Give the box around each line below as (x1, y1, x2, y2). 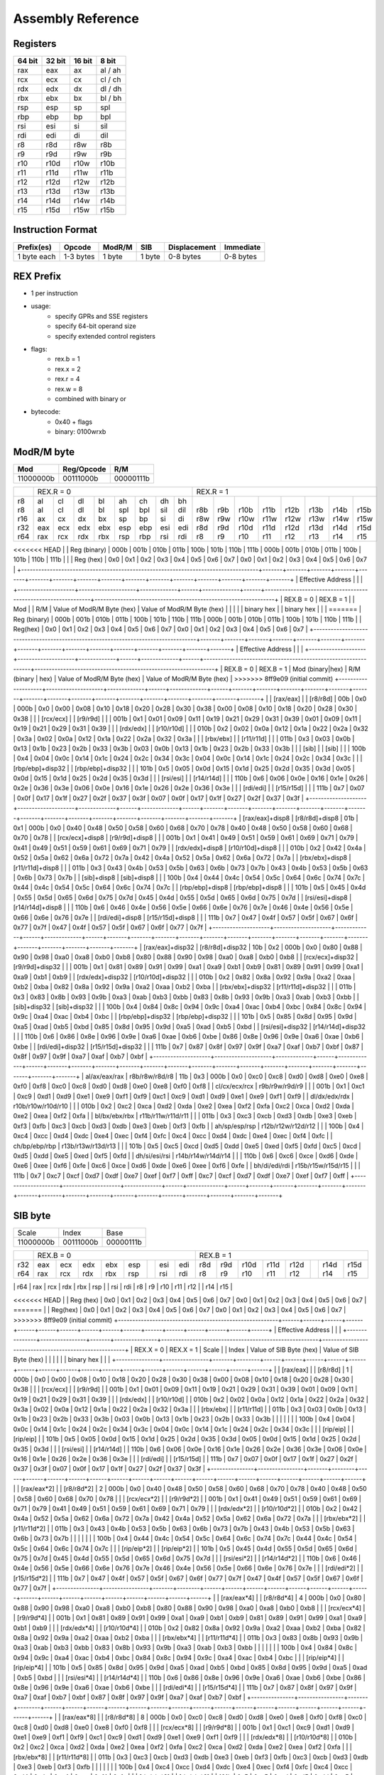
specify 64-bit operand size (55, 322, 136, 330)
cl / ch (100, 75, 121, 84)
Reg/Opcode (62, 464, 106, 474)
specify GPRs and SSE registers (55, 312, 148, 320)
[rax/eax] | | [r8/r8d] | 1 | (281, 1365, 353, 1374)
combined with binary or (55, 395, 127, 403)
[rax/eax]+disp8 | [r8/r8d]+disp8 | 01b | (242, 814, 358, 822)
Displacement (168, 242, 216, 252)
